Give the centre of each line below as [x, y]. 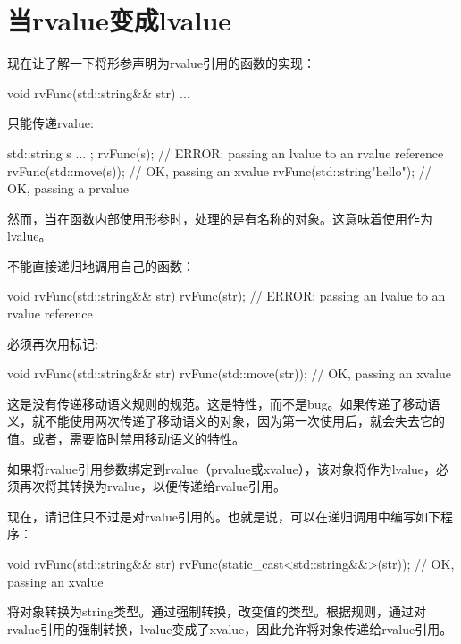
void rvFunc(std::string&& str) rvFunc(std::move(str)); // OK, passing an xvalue [230, 373]
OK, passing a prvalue [68, 188]
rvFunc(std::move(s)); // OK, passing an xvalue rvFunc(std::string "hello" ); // [219, 170]
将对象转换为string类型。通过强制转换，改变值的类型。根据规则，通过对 [217, 611]
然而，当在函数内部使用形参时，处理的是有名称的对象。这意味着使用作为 [220, 218]
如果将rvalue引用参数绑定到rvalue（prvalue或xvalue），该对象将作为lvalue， [222, 468]
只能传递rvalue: [50, 123]
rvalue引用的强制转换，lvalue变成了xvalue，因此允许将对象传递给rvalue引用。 [230, 628]
